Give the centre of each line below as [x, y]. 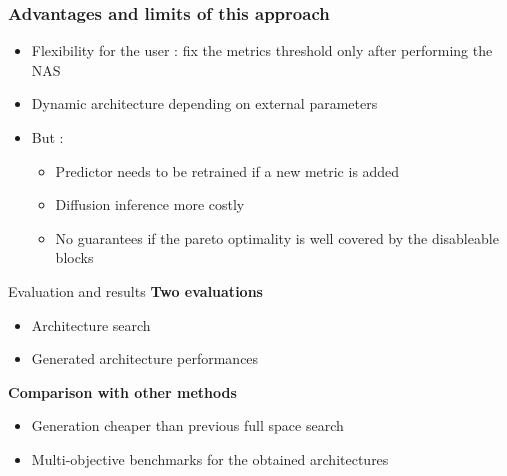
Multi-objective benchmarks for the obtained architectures [210, 458]
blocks [74, 257]
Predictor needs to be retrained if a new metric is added [227, 170]
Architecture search [91, 324]
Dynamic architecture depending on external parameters [204, 103]
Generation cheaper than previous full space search [187, 425]
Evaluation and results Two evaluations [135, 290]
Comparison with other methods [122, 391]
